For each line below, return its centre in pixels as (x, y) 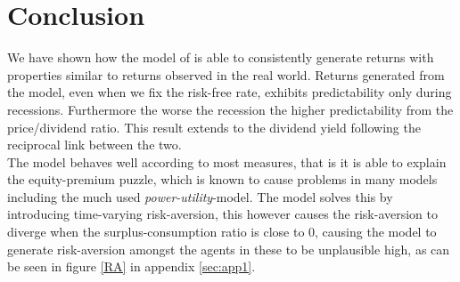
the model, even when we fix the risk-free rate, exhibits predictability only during (230, 92)
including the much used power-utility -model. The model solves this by (200, 196)
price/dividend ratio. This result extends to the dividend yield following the (214, 127)
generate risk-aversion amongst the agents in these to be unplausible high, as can (229, 249)
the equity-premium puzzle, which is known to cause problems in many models (222, 179)
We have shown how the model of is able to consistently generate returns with (221, 57)
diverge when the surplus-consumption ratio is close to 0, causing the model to (222, 232)
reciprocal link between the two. (94, 145)
